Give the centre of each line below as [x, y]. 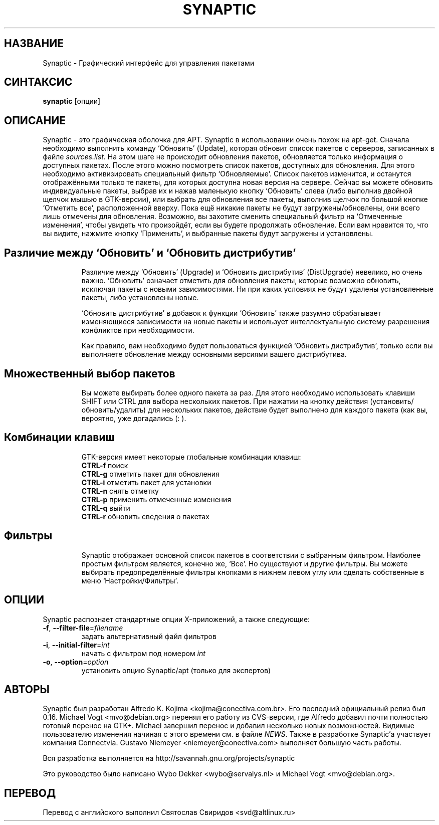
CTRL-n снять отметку [120, 491]
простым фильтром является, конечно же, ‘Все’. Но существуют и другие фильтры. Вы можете [245, 563]
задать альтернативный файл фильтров [149, 636]
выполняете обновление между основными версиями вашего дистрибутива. [214, 354]
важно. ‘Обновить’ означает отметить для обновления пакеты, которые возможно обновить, [241, 281]
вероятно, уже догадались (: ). [134, 418]
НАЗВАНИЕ [34, 44]
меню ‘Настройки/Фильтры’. [130, 580]
